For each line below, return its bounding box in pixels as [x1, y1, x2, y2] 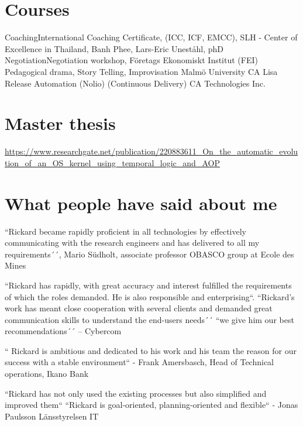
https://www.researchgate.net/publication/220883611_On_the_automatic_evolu [5, 145, 298, 157]
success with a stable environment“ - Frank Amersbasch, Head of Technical [5, 356, 274, 368]
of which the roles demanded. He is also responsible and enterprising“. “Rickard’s [5, 290, 295, 303]
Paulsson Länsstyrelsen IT [5, 410, 99, 422]
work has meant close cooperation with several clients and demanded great [5, 302, 273, 314]
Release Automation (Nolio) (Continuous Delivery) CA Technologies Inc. [5, 77, 266, 89]
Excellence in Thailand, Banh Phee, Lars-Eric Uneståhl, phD [5, 42, 223, 54]
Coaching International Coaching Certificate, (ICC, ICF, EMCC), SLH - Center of [5, 31, 298, 43]
